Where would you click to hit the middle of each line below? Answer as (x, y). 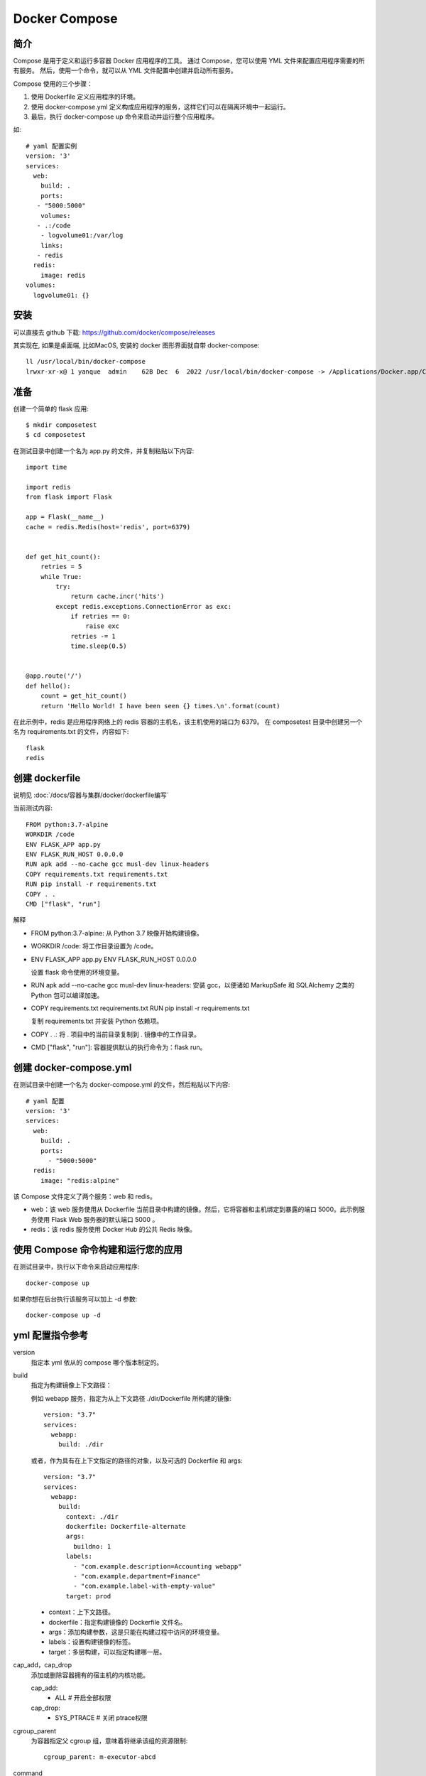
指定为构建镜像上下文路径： (71, 1385)
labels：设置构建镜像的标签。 (92, 1642)
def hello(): (48, 686)
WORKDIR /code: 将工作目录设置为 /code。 (94, 946)
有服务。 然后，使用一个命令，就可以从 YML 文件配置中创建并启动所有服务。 (125, 70)
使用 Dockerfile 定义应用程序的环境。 (85, 97)
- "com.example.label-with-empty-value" (144, 1586)
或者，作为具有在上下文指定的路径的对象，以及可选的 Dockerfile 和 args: (137, 1461)
